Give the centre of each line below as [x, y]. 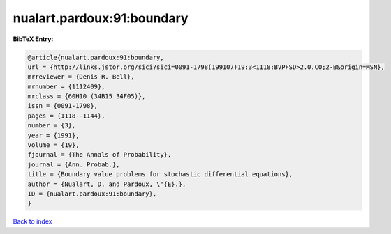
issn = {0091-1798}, [62, 106]
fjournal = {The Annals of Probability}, [99, 155]
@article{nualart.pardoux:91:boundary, [96, 57]
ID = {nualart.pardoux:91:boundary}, [92, 194]
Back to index [32, 221]
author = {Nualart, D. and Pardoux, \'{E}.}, [107, 184]
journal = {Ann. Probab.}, [74, 164]
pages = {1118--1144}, [66, 116]
